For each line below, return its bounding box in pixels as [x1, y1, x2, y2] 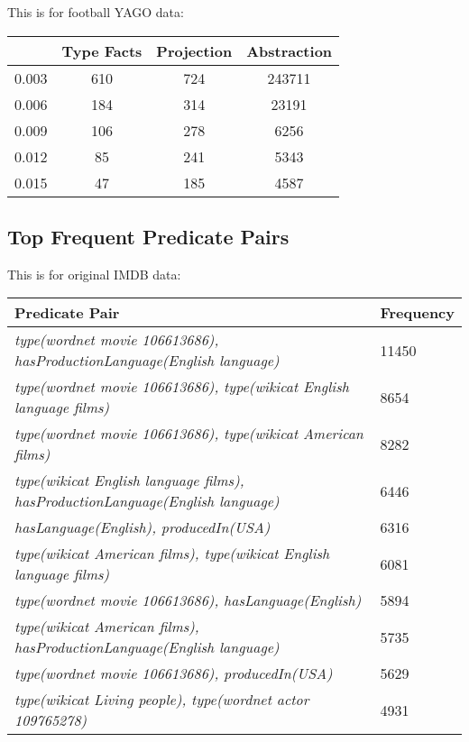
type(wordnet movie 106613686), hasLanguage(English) [14, 590, 362, 611]
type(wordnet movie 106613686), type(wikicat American [14, 423, 363, 444]
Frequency [380, 302, 455, 324]
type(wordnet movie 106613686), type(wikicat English [14, 376, 349, 398]
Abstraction [246, 40, 333, 61]
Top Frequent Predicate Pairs [7, 222, 290, 250]
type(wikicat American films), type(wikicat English [14, 543, 330, 564]
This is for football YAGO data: [7, 3, 184, 21]
